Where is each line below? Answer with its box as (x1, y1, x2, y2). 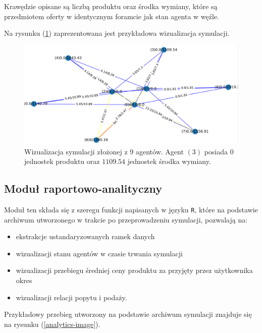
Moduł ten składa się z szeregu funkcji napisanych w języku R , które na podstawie (4, 204, 258, 215)
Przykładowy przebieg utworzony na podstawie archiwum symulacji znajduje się (4, 309, 252, 319)
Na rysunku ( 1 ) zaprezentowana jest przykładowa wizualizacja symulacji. (4, 28, 230, 38)
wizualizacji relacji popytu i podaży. (16, 292, 127, 302)
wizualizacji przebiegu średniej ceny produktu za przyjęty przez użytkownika (16, 265, 253, 275)
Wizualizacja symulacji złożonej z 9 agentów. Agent (24, 146, 184, 156)
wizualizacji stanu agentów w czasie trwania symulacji (16, 248, 183, 258)
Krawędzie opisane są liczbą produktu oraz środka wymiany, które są (4, 1, 218, 11)
